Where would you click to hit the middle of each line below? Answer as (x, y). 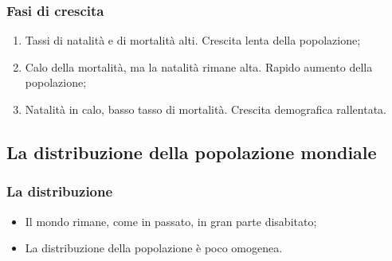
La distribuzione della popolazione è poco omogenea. (154, 248)
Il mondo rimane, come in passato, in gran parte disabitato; (171, 221)
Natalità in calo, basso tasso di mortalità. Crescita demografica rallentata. (206, 109)
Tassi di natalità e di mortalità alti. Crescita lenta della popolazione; (193, 40)
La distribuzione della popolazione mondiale (192, 152)
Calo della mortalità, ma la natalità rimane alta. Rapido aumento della (199, 66)
